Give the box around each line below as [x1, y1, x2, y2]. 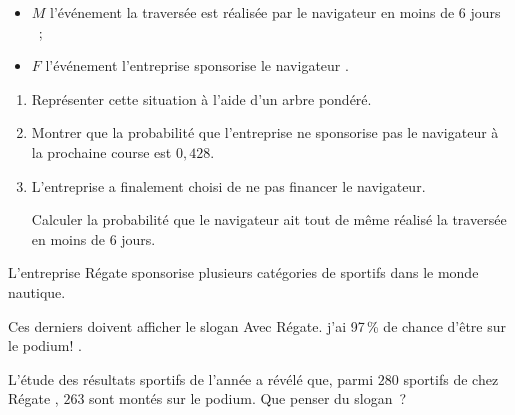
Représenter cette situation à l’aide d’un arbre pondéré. [31, 88, 372, 109]
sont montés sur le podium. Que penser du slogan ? [89, 388, 407, 409]
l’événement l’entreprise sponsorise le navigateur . [45, 55, 349, 76]
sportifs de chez [403, 368, 499, 389]
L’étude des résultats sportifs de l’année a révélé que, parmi [8, 368, 374, 389]
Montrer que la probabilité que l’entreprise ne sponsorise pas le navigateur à [31, 122, 499, 143]
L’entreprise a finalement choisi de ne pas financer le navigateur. [31, 175, 426, 196]
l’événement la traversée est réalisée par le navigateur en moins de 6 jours [50, 2, 501, 22]
